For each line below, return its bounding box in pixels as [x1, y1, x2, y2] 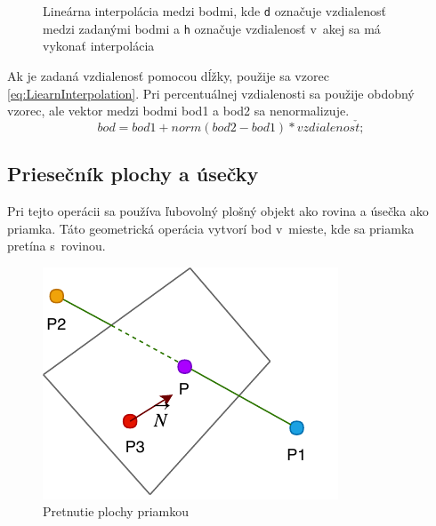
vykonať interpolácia [43, 36, 155, 55]
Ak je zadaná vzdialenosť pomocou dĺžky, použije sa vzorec [7, 66, 329, 84]
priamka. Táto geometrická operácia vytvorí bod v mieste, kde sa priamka [7, 219, 415, 237]
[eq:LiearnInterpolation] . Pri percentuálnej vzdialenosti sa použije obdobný [7, 84, 415, 102]
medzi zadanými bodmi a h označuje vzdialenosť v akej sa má [43, 19, 381, 37]
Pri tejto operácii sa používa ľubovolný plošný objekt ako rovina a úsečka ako [7, 202, 429, 220]
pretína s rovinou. [7, 236, 106, 255]
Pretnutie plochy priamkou [43, 502, 190, 521]
